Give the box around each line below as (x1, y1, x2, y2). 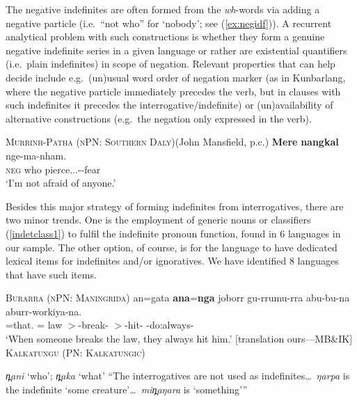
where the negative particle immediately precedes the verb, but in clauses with (6, 84, 341, 98)
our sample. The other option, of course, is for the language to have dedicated (6, 239, 338, 254)
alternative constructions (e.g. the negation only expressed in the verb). (6, 111, 312, 125)
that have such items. (6, 267, 97, 281)
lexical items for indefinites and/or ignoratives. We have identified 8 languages (6, 253, 339, 268)
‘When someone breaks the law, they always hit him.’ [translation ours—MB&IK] (6, 331, 353, 346)
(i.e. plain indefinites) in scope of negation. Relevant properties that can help (6, 56, 335, 71)
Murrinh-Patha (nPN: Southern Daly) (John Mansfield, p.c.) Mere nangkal (6, 134, 339, 149)
